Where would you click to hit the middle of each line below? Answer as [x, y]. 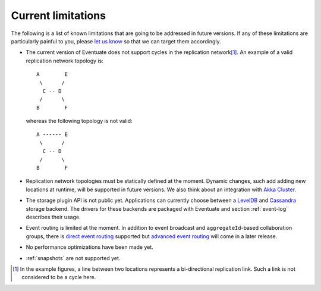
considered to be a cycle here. [59, 277]
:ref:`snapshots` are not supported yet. [73, 258]
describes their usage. [53, 217]
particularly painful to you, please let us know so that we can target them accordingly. [116, 41]
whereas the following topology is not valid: [79, 121]
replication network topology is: [64, 61]
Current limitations [59, 15]
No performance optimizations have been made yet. [90, 247]
